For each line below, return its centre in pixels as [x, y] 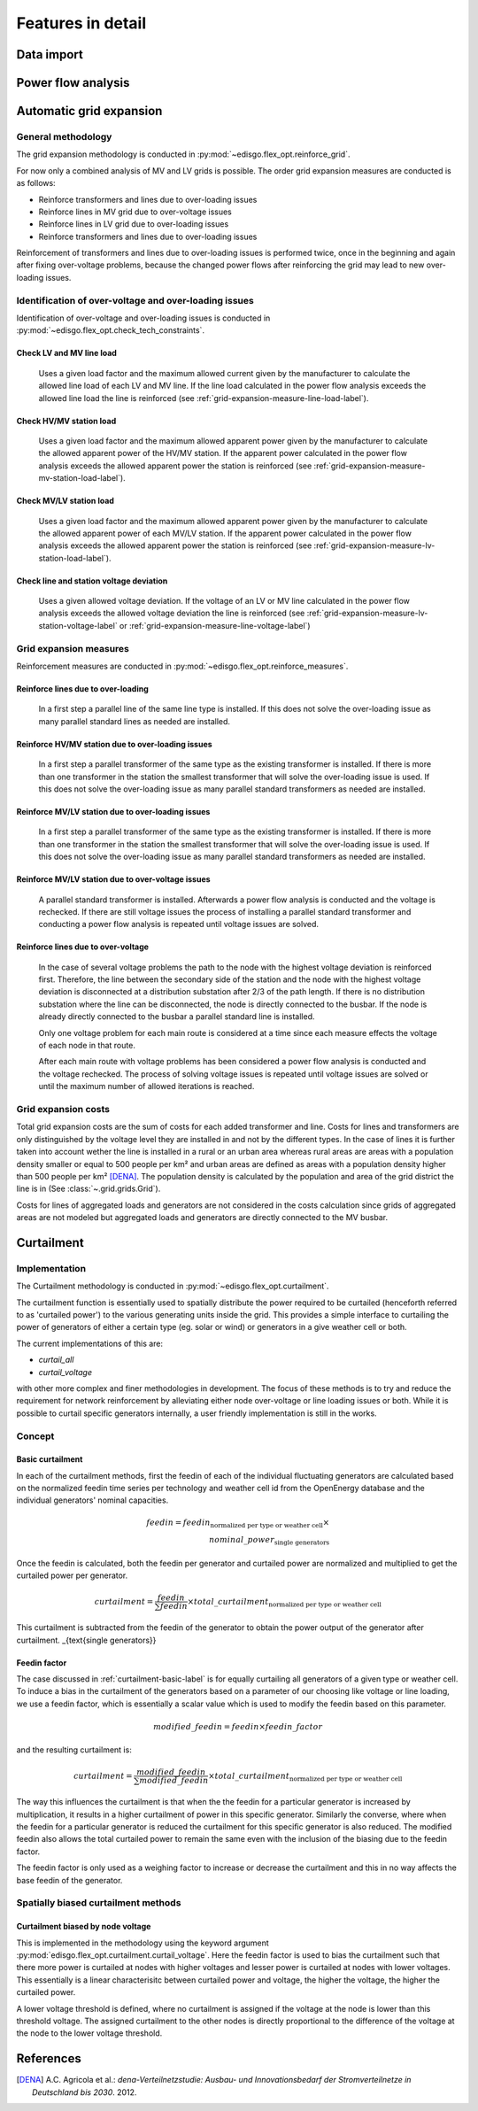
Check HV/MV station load [66, 421]
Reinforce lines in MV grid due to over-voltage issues [135, 212]
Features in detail [81, 23]
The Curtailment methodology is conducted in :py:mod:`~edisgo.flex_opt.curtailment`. [173, 1286]
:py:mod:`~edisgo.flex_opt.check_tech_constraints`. [111, 330]
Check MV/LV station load [66, 501]
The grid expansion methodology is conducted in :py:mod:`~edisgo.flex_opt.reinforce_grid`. [183, 154]
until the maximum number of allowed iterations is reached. [146, 1086]
